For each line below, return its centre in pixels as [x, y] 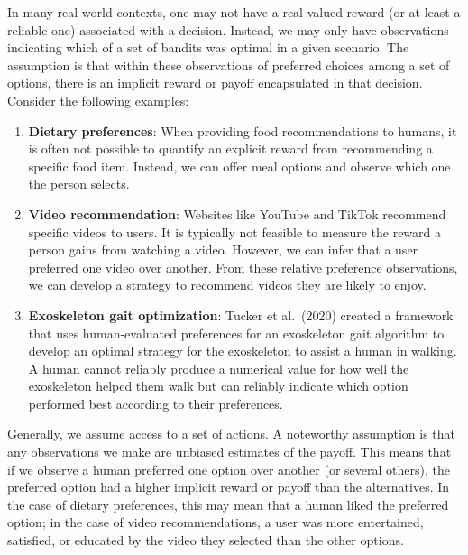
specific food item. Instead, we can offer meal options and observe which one [239, 166]
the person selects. [79, 184]
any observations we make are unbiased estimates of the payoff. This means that [229, 452]
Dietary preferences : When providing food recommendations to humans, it [243, 130]
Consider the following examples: [98, 100]
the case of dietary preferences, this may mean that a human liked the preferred [228, 504]
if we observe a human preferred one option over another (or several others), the [229, 469]
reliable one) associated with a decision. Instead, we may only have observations [228, 29]
